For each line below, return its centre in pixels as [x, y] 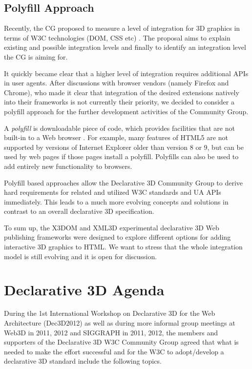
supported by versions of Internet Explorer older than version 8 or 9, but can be [124, 147]
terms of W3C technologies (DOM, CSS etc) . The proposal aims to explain [117, 37]
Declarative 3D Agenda [84, 290]
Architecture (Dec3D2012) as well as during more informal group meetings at [120, 322]
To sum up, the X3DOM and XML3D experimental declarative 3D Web [112, 227]
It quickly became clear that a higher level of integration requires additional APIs [126, 73]
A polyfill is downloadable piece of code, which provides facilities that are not [119, 128]
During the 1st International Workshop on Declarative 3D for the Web [110, 313]
